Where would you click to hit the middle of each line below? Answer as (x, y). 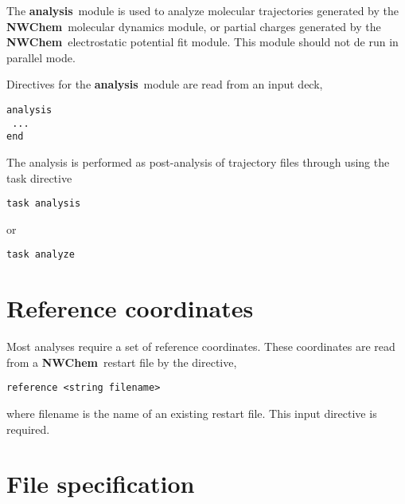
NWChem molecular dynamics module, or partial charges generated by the (194, 26)
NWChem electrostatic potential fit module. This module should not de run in (202, 42)
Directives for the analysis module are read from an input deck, (165, 84)
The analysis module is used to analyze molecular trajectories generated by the (203, 10)
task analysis (44, 204)
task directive (39, 177)
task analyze (41, 255)
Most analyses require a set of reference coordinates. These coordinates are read (201, 346)
